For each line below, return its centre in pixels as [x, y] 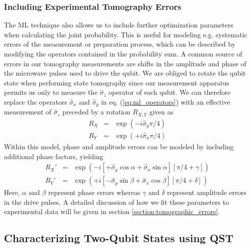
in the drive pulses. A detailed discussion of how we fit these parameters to [116, 202]
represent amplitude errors [207, 192]
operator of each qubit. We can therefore [170, 92]
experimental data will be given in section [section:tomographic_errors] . [112, 211]
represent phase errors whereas [94, 192]
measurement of [28, 112]
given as [161, 112]
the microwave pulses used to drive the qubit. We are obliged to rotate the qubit [125, 73]
